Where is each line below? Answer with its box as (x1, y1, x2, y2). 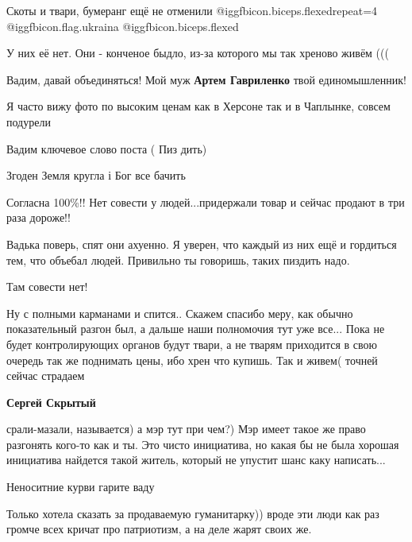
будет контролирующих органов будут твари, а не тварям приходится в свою (6, 335, 378, 352)
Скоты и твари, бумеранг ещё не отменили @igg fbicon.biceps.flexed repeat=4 (6, 2, 378, 18)
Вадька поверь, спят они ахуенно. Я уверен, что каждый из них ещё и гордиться (6, 235, 397, 252)
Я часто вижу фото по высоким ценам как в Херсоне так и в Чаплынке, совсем (6, 98, 391, 114)
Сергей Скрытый (6, 393, 96, 410)
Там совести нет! (6, 278, 88, 295)
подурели (6, 113, 51, 130)
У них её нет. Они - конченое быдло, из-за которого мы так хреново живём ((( (6, 45, 389, 61)
